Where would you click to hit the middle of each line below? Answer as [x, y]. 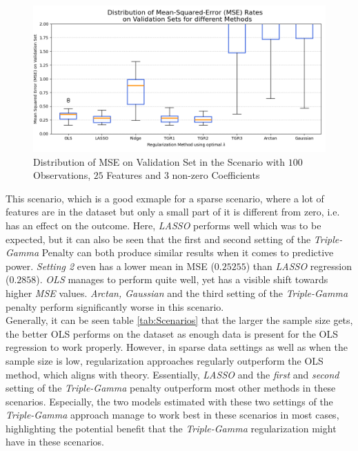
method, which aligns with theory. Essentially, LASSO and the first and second [172, 374]
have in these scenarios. [55, 442]
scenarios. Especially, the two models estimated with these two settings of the [169, 401]
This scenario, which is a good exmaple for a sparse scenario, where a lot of [165, 198]
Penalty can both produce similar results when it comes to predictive [188, 252]
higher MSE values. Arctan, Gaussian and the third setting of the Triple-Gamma [177, 292]
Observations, [62, 175]
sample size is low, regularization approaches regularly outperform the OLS [165, 360]
